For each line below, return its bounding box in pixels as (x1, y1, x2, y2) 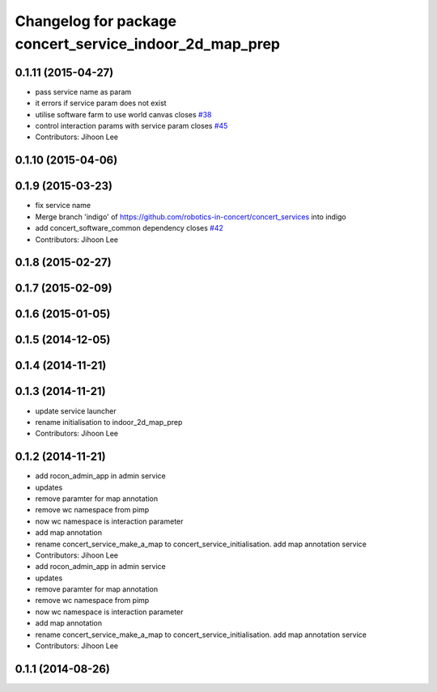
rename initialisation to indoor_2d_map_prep (35, 417, 183, 427)
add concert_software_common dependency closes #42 (35, 223, 224, 233)
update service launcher (35, 405, 117, 416)
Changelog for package (15, 12, 177, 30)
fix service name (35, 201, 91, 210)
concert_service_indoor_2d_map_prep (15, 35, 281, 53)
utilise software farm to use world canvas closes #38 (35, 109, 212, 119)
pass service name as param (35, 87, 132, 96)
